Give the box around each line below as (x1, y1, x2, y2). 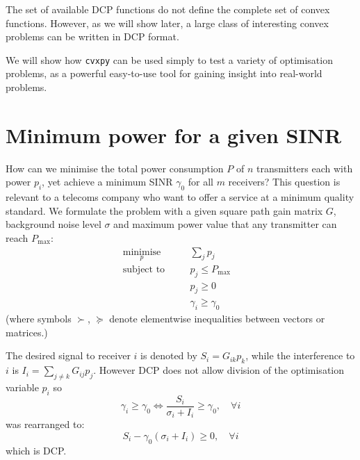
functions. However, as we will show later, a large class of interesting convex (6, 15, 329, 30)
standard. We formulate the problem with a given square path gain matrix (6, 203, 323, 217)
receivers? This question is (228, 174, 341, 189)
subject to (122, 264, 165, 274)
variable (6, 380, 39, 395)
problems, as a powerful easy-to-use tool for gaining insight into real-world (6, 66, 322, 81)
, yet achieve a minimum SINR (42, 174, 173, 189)
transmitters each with (256, 161, 353, 175)
